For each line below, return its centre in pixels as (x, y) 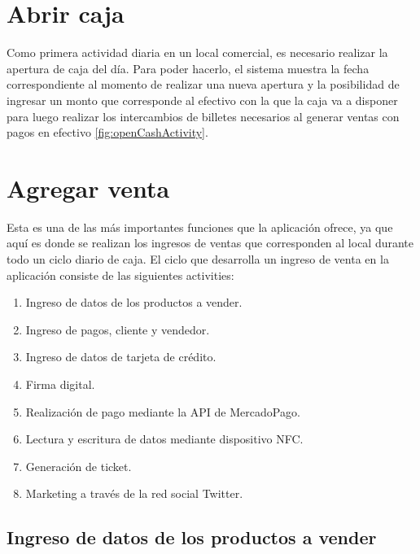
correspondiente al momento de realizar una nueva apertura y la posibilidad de (203, 84)
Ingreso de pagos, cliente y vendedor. (118, 329)
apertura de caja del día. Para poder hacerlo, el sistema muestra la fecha (188, 68)
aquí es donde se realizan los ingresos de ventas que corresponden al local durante (210, 243)
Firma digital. (60, 384)
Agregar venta (88, 188)
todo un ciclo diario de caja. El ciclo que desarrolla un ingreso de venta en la (198, 259)
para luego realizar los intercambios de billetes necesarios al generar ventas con (203, 116)
